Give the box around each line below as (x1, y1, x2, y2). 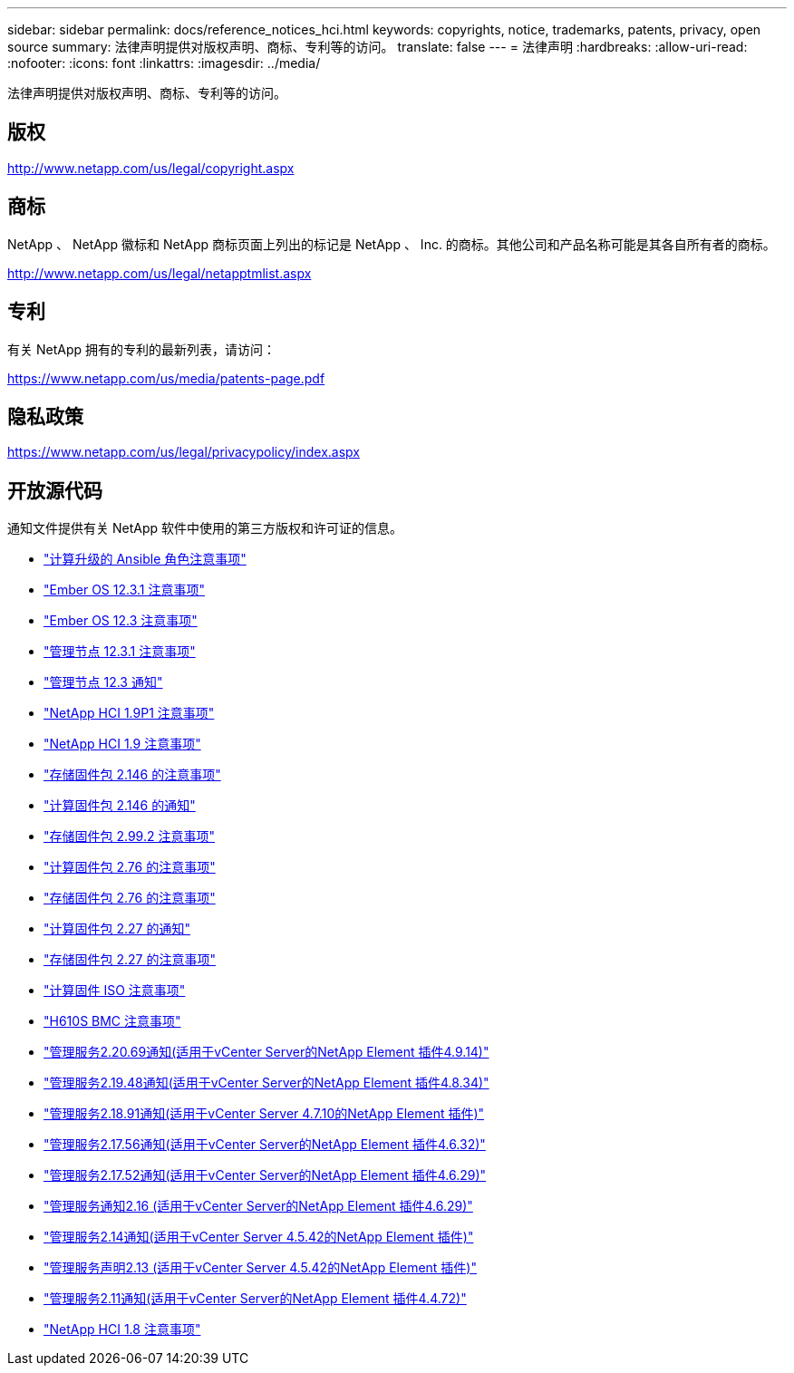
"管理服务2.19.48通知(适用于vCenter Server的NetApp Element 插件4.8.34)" (44, 1075, 489, 1091)
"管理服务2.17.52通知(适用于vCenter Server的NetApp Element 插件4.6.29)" (44, 1167, 487, 1184)
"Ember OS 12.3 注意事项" (44, 613, 198, 629)
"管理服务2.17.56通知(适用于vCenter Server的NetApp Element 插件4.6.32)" (44, 1136, 486, 1153)
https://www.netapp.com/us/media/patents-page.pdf (7, 370, 325, 386)
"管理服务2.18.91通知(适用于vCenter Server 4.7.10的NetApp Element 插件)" (44, 1106, 485, 1122)
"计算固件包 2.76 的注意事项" (44, 859, 216, 875)
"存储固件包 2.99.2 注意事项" (44, 828, 215, 845)
